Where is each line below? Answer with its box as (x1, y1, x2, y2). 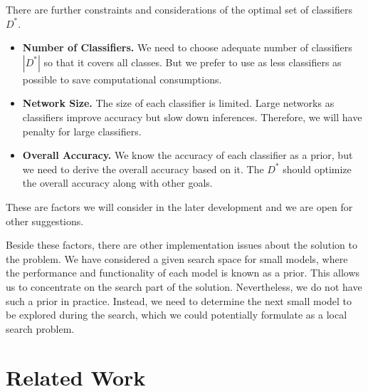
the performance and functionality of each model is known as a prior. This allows (6, 265, 360, 280)
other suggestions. (6, 213, 84, 228)
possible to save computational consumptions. (22, 71, 222, 86)
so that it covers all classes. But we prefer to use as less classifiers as (43, 54, 342, 69)
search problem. (6, 321, 75, 336)
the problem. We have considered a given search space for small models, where (6, 251, 348, 266)
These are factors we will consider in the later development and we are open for (6, 199, 353, 214)
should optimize (283, 161, 352, 176)
